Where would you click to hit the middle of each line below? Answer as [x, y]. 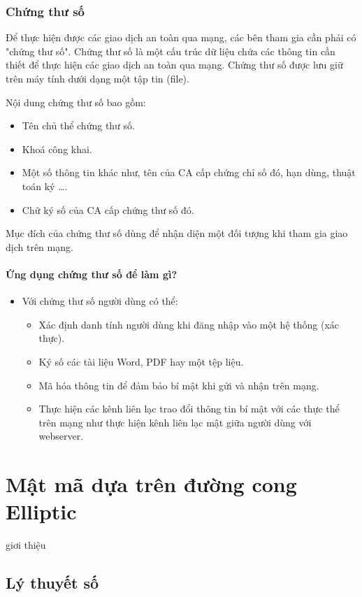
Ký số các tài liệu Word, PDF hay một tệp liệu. [141, 361]
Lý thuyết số [52, 583]
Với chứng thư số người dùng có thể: [100, 301]
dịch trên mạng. [39, 246]
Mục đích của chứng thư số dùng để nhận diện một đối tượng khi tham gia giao [177, 233]
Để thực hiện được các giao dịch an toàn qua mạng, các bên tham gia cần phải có [181, 37]
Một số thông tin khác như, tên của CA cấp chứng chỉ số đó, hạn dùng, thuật [189, 172]
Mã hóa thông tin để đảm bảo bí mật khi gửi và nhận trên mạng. [179, 385]
